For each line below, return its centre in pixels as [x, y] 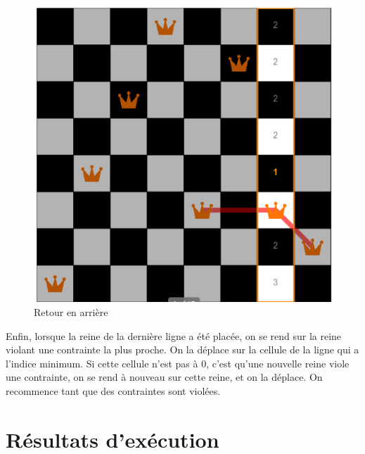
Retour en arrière [71, 312]
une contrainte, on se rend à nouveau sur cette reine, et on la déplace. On [164, 377]
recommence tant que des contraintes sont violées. [113, 391]
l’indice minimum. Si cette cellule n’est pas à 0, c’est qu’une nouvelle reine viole [178, 363]
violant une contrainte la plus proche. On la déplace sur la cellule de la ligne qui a [182, 349]
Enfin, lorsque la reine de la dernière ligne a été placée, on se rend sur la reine [174, 335]
